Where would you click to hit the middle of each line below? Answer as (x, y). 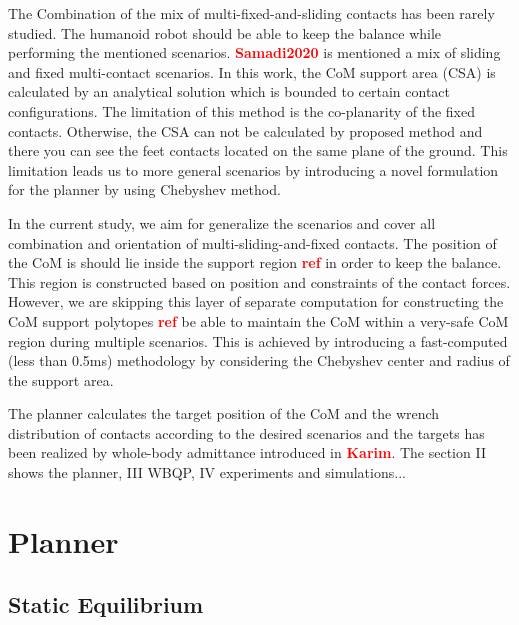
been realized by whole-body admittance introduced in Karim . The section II (247, 452)
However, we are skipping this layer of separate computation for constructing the (256, 301)
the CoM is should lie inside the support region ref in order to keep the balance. (255, 262)
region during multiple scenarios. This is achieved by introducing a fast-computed (258, 340)
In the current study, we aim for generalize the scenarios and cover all (222, 222)
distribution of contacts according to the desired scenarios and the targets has (246, 432)
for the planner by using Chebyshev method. (144, 189)
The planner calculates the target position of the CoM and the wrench (224, 413)
